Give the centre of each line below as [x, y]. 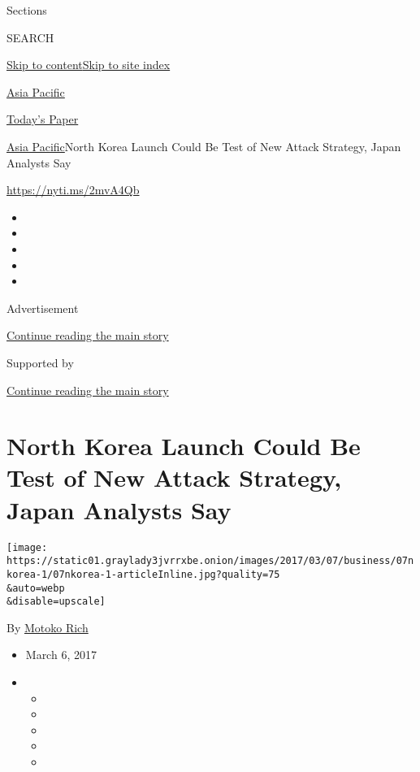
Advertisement [43, 308]
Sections [27, 10]
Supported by [40, 362]
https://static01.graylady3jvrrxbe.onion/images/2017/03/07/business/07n [210, 561]
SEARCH [30, 37]
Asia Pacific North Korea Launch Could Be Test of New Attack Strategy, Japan [204, 146]
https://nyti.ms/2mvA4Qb [73, 190]
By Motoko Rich [48, 627]
